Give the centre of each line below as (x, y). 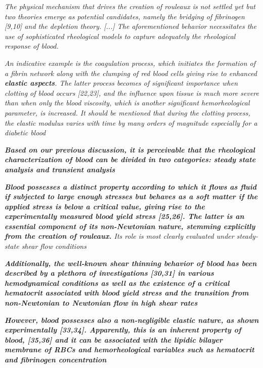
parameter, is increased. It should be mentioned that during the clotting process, (127, 112)
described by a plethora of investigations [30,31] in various (109, 273)
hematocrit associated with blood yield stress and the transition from (127, 293)
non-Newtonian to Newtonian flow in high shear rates (101, 303)
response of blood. (32, 46)
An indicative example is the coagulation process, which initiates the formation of (130, 63)
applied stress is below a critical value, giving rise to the (105, 206)
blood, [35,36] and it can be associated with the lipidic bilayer (114, 339)
